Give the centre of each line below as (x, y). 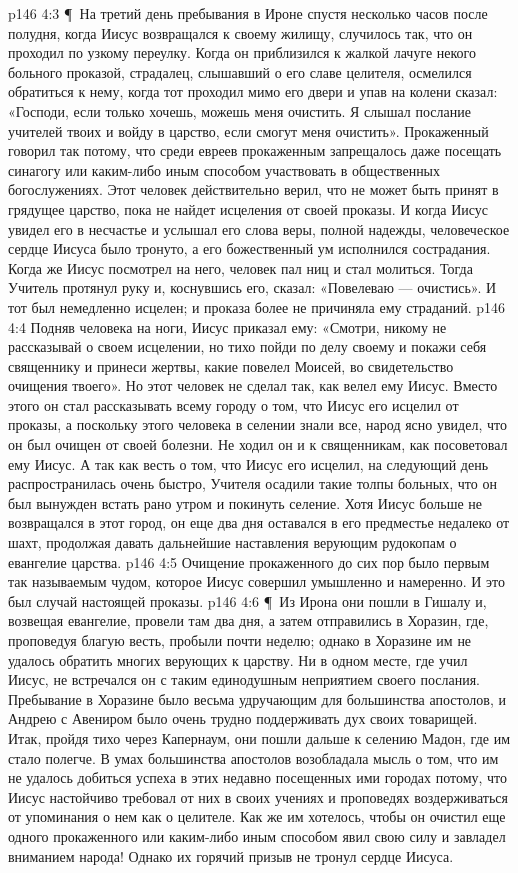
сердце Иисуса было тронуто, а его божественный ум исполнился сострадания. (249, 248)
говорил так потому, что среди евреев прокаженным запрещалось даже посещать (255, 150)
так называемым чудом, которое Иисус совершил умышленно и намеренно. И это (257, 581)
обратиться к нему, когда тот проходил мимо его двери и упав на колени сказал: (253, 91)
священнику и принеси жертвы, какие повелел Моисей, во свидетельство (231, 365)
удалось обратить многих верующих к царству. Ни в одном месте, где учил (238, 659)
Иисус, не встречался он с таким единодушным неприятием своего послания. (244, 679)
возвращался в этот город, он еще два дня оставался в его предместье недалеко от (259, 522)
